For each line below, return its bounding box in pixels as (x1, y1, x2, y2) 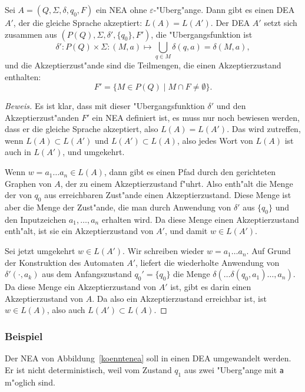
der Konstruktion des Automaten (5, 256, 124, 268)
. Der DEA (210, 17, 250, 28)
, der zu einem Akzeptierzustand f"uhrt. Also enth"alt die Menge (60, 177, 293, 189)
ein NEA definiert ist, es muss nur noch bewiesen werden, (92, 111, 300, 123)
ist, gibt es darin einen (170, 281, 251, 293)
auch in (5, 146, 31, 158)
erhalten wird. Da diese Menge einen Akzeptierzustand (101, 213, 299, 225)
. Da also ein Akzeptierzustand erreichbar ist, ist (92, 292, 267, 304)
